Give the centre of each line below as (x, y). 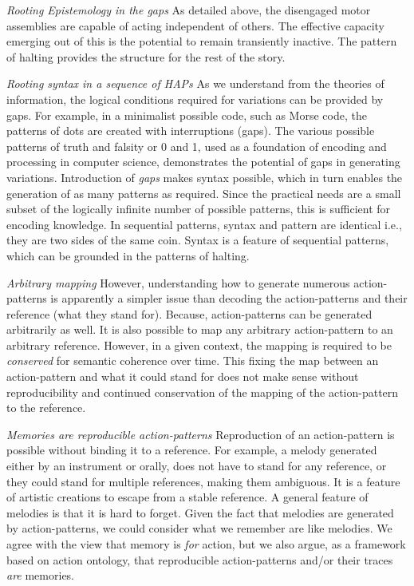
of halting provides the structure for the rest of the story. (146, 56)
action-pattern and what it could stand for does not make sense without (183, 376)
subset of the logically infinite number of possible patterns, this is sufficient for (199, 209)
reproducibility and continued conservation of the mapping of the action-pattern (203, 392)
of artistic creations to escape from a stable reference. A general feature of (187, 497)
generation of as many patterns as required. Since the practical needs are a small (204, 193)
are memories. (41, 575)
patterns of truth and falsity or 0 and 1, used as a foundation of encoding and (197, 146)
